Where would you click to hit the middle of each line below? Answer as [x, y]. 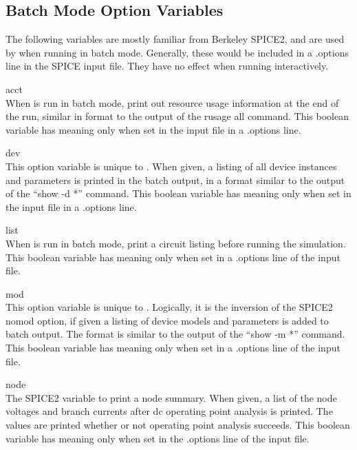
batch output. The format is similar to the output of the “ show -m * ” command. [175, 334]
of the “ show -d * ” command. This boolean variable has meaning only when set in [178, 193]
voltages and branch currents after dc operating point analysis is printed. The [169, 411]
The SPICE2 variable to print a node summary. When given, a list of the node [171, 397]
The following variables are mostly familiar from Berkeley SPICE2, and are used [175, 39]
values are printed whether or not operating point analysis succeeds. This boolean [178, 425]
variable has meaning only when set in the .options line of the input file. [158, 438]
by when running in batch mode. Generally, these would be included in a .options [177, 52]
